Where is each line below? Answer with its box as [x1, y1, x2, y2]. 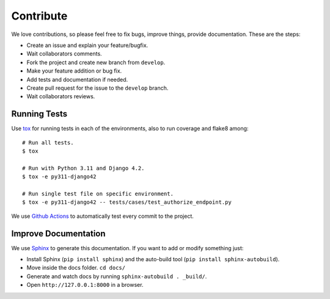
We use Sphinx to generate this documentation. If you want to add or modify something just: [11, 244, 244, 251]
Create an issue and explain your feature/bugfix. [26, 41, 148, 49]
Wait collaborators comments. [26, 50, 102, 57]
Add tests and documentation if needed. [26, 76, 128, 83]
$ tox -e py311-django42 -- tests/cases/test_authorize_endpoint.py [22, 199, 232, 206]
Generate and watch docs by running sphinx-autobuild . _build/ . [26, 272, 207, 280]
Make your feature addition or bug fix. [26, 67, 122, 74]
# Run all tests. [22, 139, 74, 146]
